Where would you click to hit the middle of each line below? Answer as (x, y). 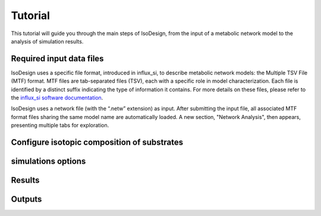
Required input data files (57, 59)
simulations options (48, 162)
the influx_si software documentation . (57, 98)
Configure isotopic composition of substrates (97, 142)
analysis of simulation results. (47, 41)
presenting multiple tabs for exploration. (60, 126)
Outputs (26, 199)
